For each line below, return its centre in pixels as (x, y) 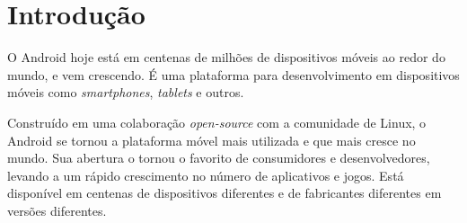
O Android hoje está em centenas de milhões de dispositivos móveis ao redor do (226, 57)
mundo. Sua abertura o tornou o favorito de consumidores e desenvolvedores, (219, 158)
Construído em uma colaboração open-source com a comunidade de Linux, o (217, 122)
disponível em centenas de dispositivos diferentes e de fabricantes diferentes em (225, 193)
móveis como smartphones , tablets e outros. (126, 92)
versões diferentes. (57, 210)
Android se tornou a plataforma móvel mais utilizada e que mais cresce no (211, 140)
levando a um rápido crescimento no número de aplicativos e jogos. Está (206, 175)
